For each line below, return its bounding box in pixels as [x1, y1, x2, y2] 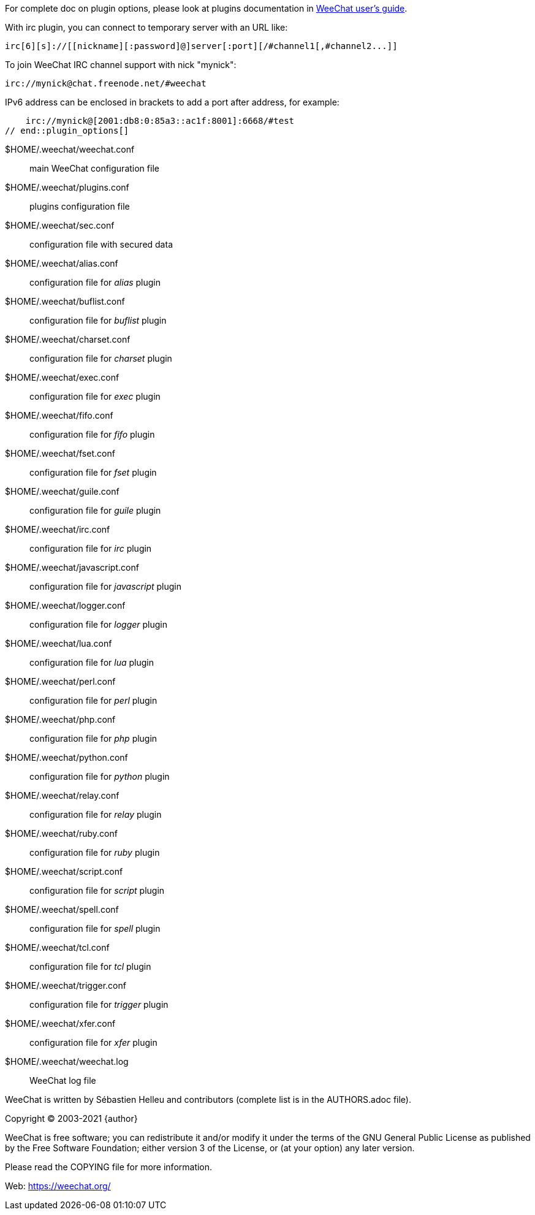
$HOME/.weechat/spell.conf [5, 904, 119, 915]
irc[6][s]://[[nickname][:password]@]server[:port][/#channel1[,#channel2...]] [5, 41, 398, 51]
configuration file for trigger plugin [29, 999, 169, 1010]
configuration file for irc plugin [29, 543, 152, 554]
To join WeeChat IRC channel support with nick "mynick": [5, 59, 237, 70]
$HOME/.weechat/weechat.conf [5, 144, 135, 154]
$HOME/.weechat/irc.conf [5, 524, 110, 535]
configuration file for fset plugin [29, 467, 157, 478]
